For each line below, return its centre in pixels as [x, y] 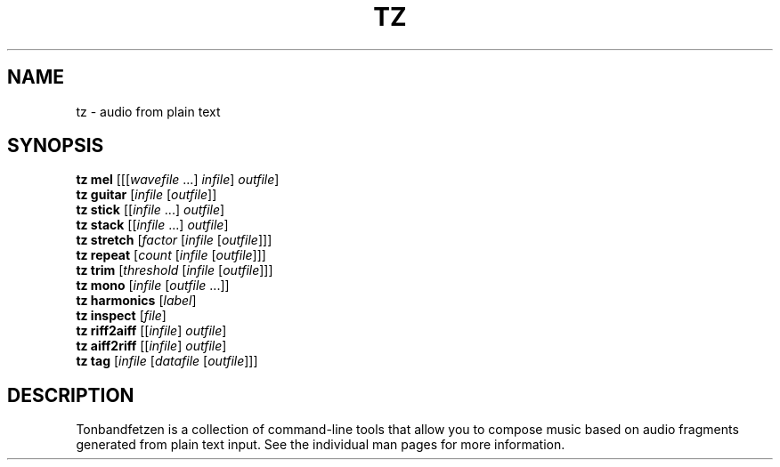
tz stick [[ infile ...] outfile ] [150, 210]
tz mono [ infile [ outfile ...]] [153, 286]
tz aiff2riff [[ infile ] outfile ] [151, 346]
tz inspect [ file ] [121, 316]
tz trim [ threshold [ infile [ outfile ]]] [175, 270]
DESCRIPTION [71, 395]
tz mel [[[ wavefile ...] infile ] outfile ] [178, 180]
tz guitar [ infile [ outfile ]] [146, 195]
